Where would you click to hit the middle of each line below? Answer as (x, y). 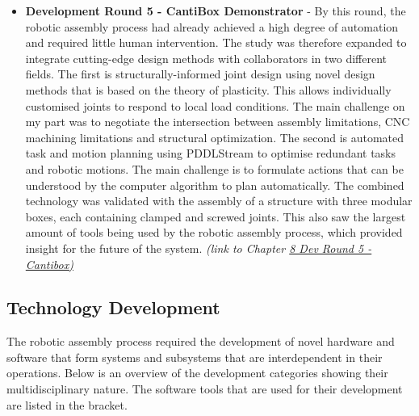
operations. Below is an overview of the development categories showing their (197, 373)
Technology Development (113, 307)
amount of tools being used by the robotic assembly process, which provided (214, 232)
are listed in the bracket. (67, 404)
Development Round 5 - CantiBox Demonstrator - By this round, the (216, 11)
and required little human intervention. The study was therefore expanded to (216, 42)
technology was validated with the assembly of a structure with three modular (219, 201)
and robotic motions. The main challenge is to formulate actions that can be (214, 168)
